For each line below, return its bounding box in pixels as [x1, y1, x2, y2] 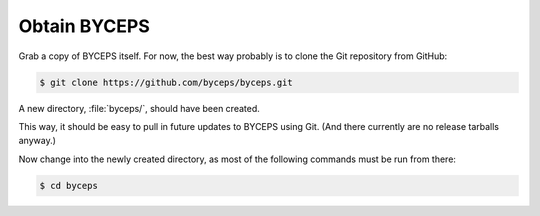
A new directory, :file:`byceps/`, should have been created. [18, 102, 260, 114]
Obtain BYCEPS [18, 15, 150, 37]
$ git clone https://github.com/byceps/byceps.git [39, 76, 294, 88]
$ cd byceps [39, 180, 99, 191]
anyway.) [18, 135, 57, 147]
